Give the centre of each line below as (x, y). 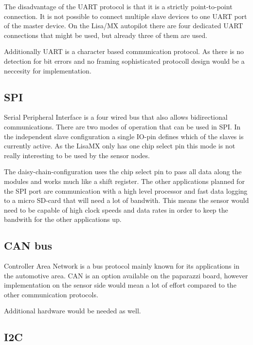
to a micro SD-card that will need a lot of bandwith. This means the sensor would (126, 200)
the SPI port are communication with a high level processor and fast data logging (126, 191)
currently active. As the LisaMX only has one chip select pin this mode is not (120, 146)
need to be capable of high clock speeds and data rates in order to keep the (116, 209)
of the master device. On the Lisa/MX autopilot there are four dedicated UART (124, 26)
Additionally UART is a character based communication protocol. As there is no (124, 51)
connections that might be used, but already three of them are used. (106, 35)
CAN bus (28, 245)
